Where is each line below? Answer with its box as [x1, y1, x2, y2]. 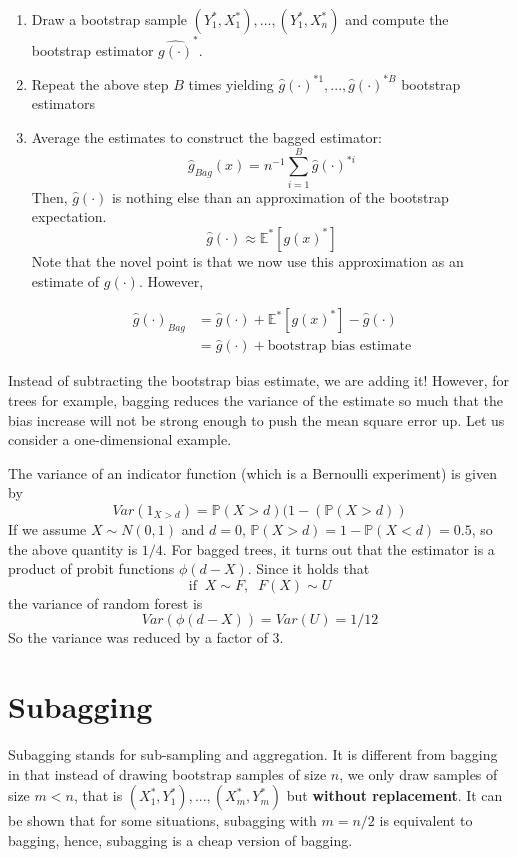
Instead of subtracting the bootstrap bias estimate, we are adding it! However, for [8, 370, 510, 391]
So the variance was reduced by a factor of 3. [8, 627, 284, 648]
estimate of [31, 270, 100, 291]
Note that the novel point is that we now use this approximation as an [31, 250, 464, 271]
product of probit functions [8, 558, 175, 579]
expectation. [31, 206, 107, 227]
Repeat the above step [31, 73, 169, 94]
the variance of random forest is [8, 592, 203, 613]
